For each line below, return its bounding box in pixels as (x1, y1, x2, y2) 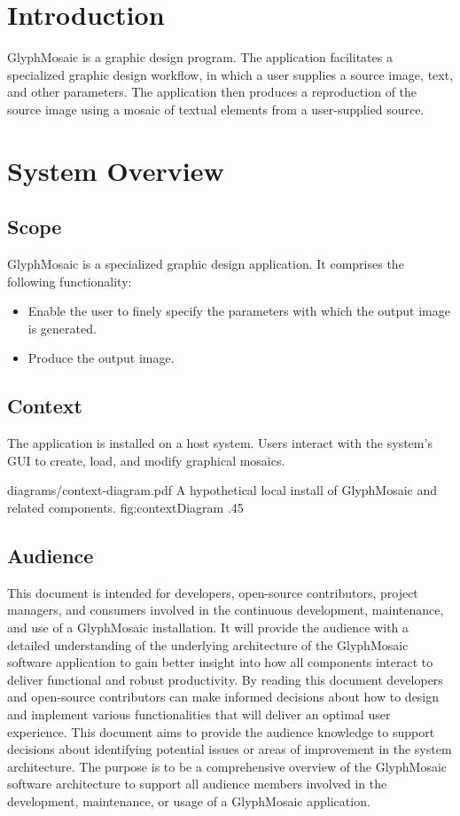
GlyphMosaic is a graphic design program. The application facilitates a (7, 48, 393, 67)
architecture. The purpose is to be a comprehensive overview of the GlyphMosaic (7, 757, 448, 775)
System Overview (7, 152, 224, 188)
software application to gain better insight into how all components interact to (7, 653, 433, 671)
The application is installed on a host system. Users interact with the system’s (7, 434, 433, 452)
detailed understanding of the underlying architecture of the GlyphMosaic (7, 635, 409, 654)
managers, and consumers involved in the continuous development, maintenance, (7, 600, 444, 619)
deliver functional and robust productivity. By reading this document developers (7, 670, 443, 688)
